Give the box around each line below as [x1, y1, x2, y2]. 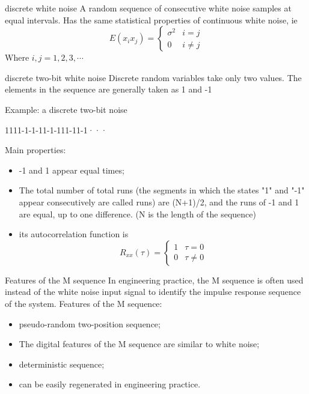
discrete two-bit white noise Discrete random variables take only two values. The [5, 71, 302, 83]
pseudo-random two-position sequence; [19, 317, 161, 330]
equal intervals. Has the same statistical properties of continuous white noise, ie [5, 13, 298, 26]
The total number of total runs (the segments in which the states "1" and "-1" [19, 184, 305, 196]
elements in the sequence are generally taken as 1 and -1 [5, 83, 212, 95]
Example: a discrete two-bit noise [5, 103, 127, 115]
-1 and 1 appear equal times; [19, 163, 124, 176]
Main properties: [5, 144, 66, 156]
